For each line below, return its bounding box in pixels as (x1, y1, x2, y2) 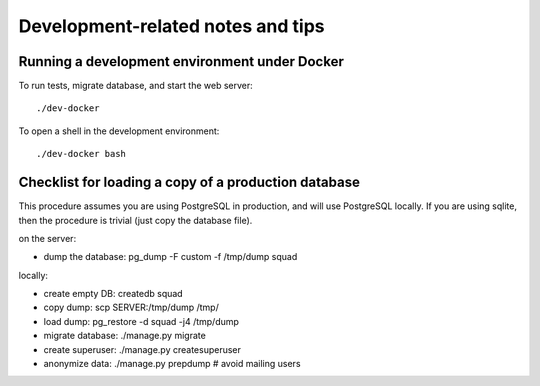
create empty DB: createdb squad (43, 288, 184, 300)
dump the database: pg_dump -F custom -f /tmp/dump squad (43, 251, 298, 263)
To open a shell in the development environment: (18, 125, 220, 137)
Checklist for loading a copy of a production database (18, 174, 360, 191)
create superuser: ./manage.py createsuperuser (43, 343, 242, 355)
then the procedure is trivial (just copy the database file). (18, 214, 253, 226)
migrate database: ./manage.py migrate (43, 330, 207, 342)
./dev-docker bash (36, 148, 127, 160)
